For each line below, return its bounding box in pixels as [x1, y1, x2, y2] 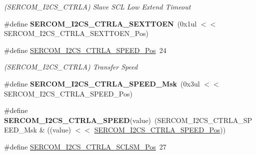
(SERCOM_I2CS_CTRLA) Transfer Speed [4, 61, 138, 72]
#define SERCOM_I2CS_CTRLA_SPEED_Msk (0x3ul [4, 78, 200, 88]
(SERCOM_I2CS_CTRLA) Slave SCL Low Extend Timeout [4, 1, 191, 11]
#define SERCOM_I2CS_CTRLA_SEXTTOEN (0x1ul [4, 18, 197, 28]
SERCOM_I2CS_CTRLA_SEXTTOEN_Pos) [4, 28, 148, 38]
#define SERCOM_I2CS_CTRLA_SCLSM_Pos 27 [4, 141, 166, 151]
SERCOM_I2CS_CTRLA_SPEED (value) [4, 114, 151, 125]
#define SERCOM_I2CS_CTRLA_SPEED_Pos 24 [4, 44, 166, 55]
